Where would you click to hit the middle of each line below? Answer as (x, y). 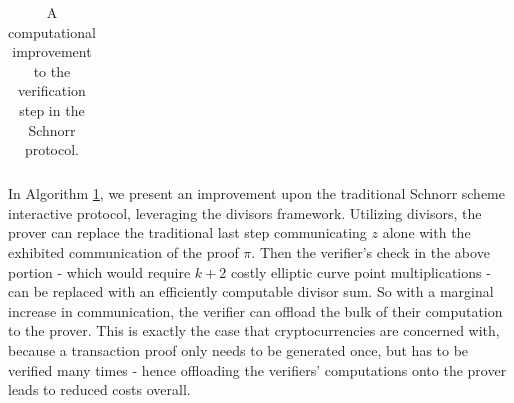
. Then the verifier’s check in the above (370, 252)
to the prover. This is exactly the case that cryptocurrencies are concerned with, (254, 330)
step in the (52, 109)
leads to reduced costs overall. (99, 389)
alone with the (426, 232)
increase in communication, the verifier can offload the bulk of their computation (255, 310)
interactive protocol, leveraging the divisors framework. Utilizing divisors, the (245, 212)
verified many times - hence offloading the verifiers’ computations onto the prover (257, 369)
